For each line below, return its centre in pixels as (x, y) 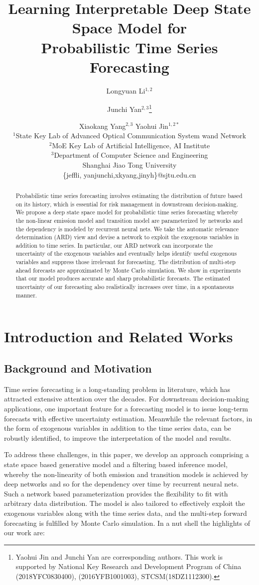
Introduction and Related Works (119, 337)
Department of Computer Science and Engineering (131, 155)
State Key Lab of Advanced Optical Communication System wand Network (131, 136)
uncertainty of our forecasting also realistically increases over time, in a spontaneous (125, 287)
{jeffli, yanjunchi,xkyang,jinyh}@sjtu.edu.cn (129, 174)
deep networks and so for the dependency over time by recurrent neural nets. (122, 484)
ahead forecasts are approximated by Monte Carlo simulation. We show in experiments (128, 270)
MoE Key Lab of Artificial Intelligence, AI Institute (131, 145)
